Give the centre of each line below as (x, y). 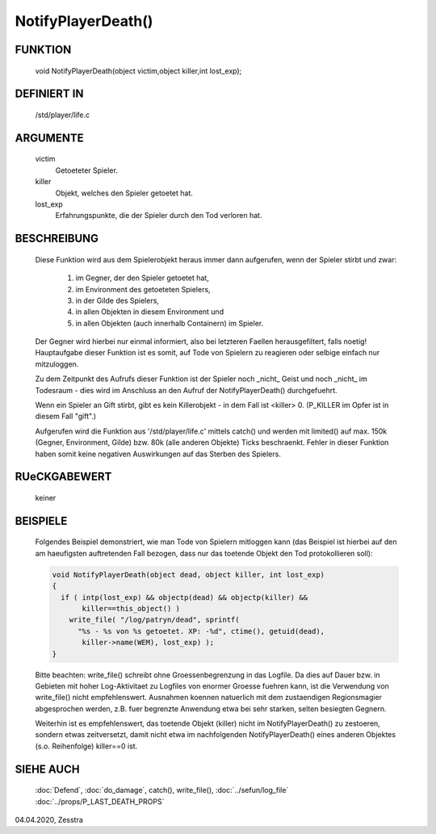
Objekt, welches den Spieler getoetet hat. (124, 193)
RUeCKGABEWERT (63, 477)
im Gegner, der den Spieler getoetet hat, (142, 278)
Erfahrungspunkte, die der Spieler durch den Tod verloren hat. (159, 216)
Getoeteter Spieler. (87, 170)
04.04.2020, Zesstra (49, 820)
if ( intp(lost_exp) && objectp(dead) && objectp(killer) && (184, 597)
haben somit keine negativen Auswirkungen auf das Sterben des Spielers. (158, 454)
